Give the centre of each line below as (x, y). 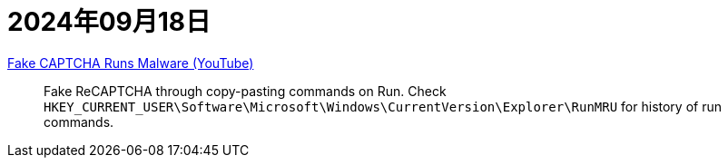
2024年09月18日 (109, 22)
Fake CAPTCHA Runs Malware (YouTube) (131, 63)
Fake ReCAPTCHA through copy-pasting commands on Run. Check (245, 91)
